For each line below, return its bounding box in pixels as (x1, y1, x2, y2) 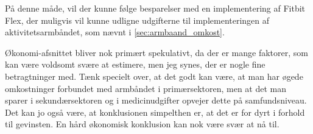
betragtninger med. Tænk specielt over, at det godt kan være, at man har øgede (5, 69, 303, 82)
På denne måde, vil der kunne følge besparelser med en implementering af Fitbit (5, 2, 306, 14)
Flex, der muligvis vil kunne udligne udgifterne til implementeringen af (5, 13, 270, 26)
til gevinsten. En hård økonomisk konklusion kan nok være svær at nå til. (5, 118, 280, 130)
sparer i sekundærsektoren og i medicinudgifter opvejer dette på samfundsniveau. (5, 94, 307, 107)
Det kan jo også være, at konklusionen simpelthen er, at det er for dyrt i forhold (5, 105, 305, 118)
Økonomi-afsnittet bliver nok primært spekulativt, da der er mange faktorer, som (5, 46, 308, 58)
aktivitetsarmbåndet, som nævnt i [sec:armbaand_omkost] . (5, 26, 225, 38)
